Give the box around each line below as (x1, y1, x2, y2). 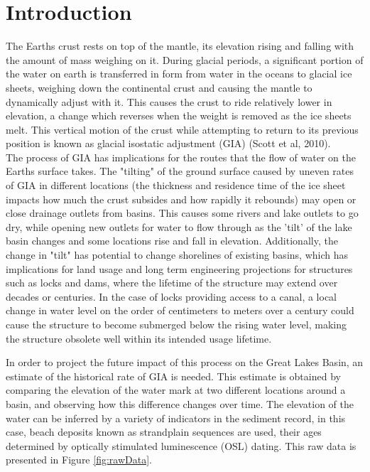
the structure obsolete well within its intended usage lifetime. (6, 331, 272, 345)
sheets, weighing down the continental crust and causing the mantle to (6, 80, 312, 95)
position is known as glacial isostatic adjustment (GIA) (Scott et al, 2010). (6, 136, 331, 151)
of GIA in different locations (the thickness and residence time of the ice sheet (6, 178, 346, 193)
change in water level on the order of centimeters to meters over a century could (6, 303, 354, 318)
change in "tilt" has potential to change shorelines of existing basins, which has (6, 247, 348, 262)
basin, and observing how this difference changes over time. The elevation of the (6, 396, 354, 411)
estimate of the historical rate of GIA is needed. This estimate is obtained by (6, 368, 341, 383)
